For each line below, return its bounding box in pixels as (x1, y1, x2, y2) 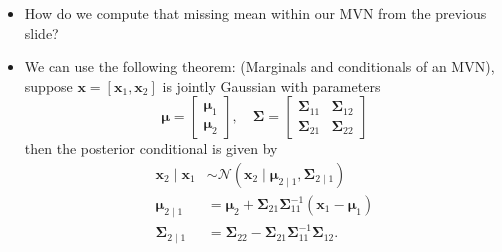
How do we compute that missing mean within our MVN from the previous (24, 3, 487, 23)
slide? (24, 22, 59, 43)
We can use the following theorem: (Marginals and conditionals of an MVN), (24, 56, 495, 77)
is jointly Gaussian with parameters (162, 75, 381, 96)
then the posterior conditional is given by (24, 138, 278, 159)
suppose (24, 75, 73, 96)
